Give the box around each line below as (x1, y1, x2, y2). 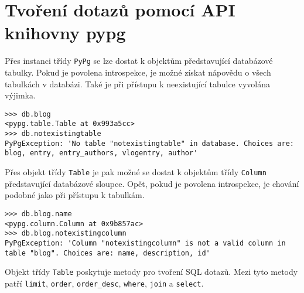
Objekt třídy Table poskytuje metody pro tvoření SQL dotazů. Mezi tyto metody (5, 265, 298, 278)
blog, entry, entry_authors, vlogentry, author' (5, 149, 198, 158)
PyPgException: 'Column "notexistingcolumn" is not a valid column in (5, 239, 286, 247)
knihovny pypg (5, 21, 126, 45)
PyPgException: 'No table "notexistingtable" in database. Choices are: (5, 139, 294, 148)
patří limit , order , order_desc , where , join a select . (5, 277, 204, 289)
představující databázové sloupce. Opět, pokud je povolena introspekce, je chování (5, 177, 299, 189)
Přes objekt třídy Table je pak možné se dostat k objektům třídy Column (5, 166, 267, 178)
